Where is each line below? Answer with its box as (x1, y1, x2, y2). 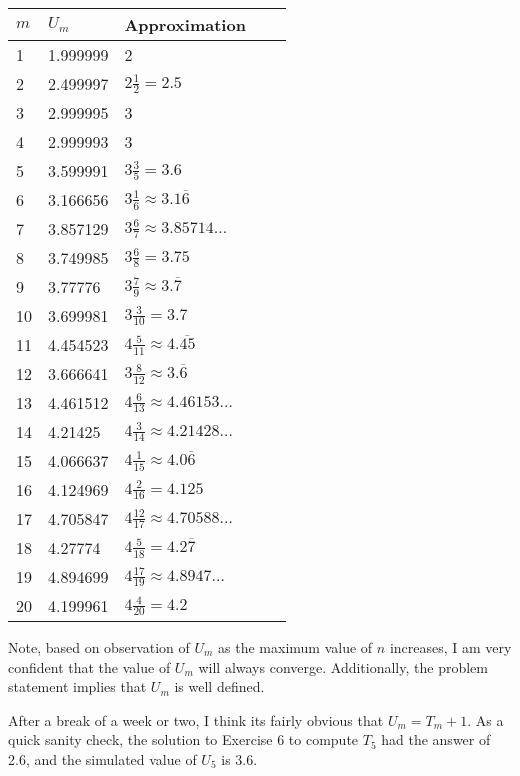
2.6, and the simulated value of (8, 748, 197, 769)
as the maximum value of (218, 637, 373, 657)
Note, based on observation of (8, 637, 190, 657)
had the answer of (381, 729, 491, 750)
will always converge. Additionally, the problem (198, 656, 488, 677)
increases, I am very (389, 637, 512, 657)
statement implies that (8, 676, 147, 697)
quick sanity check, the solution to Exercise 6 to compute (8, 729, 359, 750)
